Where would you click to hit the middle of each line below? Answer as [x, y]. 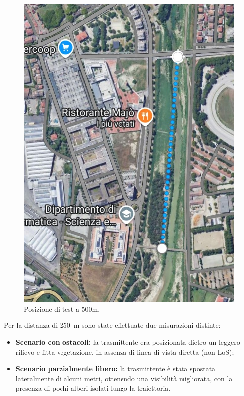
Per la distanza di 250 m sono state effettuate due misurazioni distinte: [112, 325]
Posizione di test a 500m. [62, 308]
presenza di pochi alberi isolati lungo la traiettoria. [93, 388]
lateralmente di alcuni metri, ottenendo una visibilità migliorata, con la [124, 378]
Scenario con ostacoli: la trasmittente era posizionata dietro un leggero [128, 342]
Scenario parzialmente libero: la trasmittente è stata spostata [116, 368]
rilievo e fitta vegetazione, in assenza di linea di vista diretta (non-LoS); [125, 352]
